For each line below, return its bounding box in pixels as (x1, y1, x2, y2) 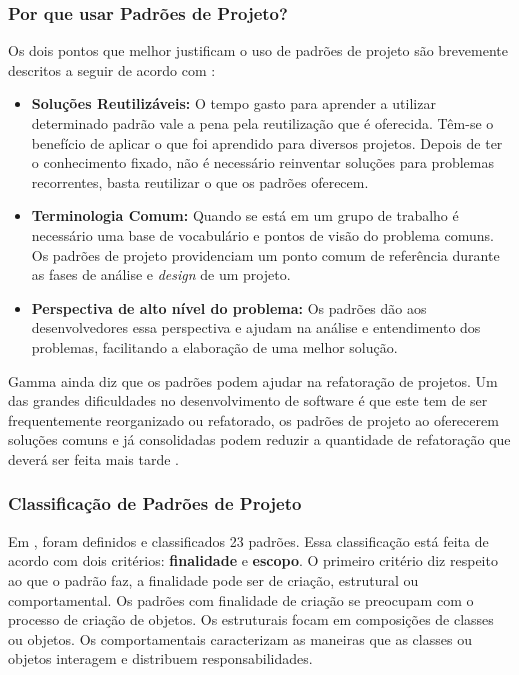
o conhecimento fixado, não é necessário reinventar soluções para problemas (31, 152, 494, 173)
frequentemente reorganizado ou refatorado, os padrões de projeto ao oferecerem (8, 409, 499, 430)
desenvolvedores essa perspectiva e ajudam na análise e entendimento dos (31, 317, 481, 338)
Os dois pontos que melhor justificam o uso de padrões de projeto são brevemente (8, 40, 508, 61)
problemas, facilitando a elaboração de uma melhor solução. (31, 336, 398, 357)
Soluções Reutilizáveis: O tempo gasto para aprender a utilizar (31, 93, 436, 114)
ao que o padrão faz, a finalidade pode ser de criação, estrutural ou (8, 569, 419, 590)
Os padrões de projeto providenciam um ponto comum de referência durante (31, 244, 500, 265)
